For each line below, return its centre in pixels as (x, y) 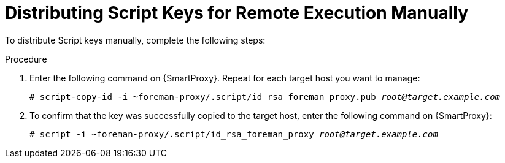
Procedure (26, 59)
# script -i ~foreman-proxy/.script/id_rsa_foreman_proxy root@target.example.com (234, 134)
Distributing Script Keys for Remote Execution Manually (237, 13)
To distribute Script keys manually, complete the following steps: (135, 40)
